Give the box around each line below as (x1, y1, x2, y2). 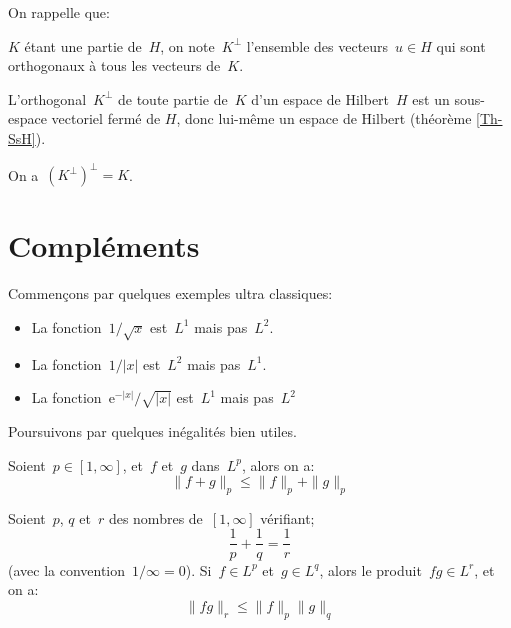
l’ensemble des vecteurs (246, 35, 389, 56)
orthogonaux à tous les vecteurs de (8, 55, 221, 76)
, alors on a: (241, 454, 315, 475)
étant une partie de (24, 35, 142, 56)
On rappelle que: (8, 2, 110, 22)
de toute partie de (118, 88, 228, 109)
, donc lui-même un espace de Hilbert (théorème (176, 108, 472, 129)
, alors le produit (319, 559, 422, 580)
